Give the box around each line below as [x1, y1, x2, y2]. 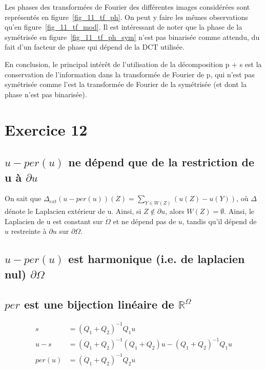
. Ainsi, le [224, 206, 255, 216]
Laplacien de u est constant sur [5, 215, 103, 226]
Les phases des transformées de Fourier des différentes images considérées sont [5, 2, 250, 12]
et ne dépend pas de [113, 215, 176, 226]
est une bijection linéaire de [24, 296, 174, 312]
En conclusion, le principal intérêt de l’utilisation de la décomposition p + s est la [5, 58, 262, 69]
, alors [165, 206, 185, 216]
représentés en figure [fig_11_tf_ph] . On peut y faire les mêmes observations [5, 11, 248, 22]
